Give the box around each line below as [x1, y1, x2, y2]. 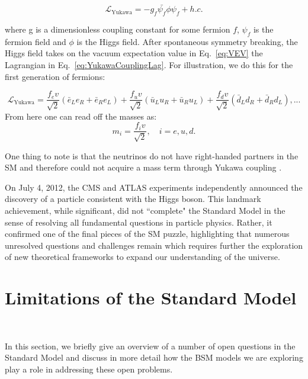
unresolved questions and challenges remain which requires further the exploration [5, 239, 303, 251]
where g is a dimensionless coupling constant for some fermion [5, 23, 230, 36]
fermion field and [5, 35, 66, 47]
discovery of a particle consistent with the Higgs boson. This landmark [5, 192, 261, 205]
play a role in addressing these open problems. [5, 362, 173, 375]
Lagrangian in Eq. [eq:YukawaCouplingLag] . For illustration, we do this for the [5, 59, 293, 70]
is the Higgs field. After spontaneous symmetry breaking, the [76, 35, 298, 47]
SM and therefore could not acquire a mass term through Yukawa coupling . [5, 161, 282, 174]
